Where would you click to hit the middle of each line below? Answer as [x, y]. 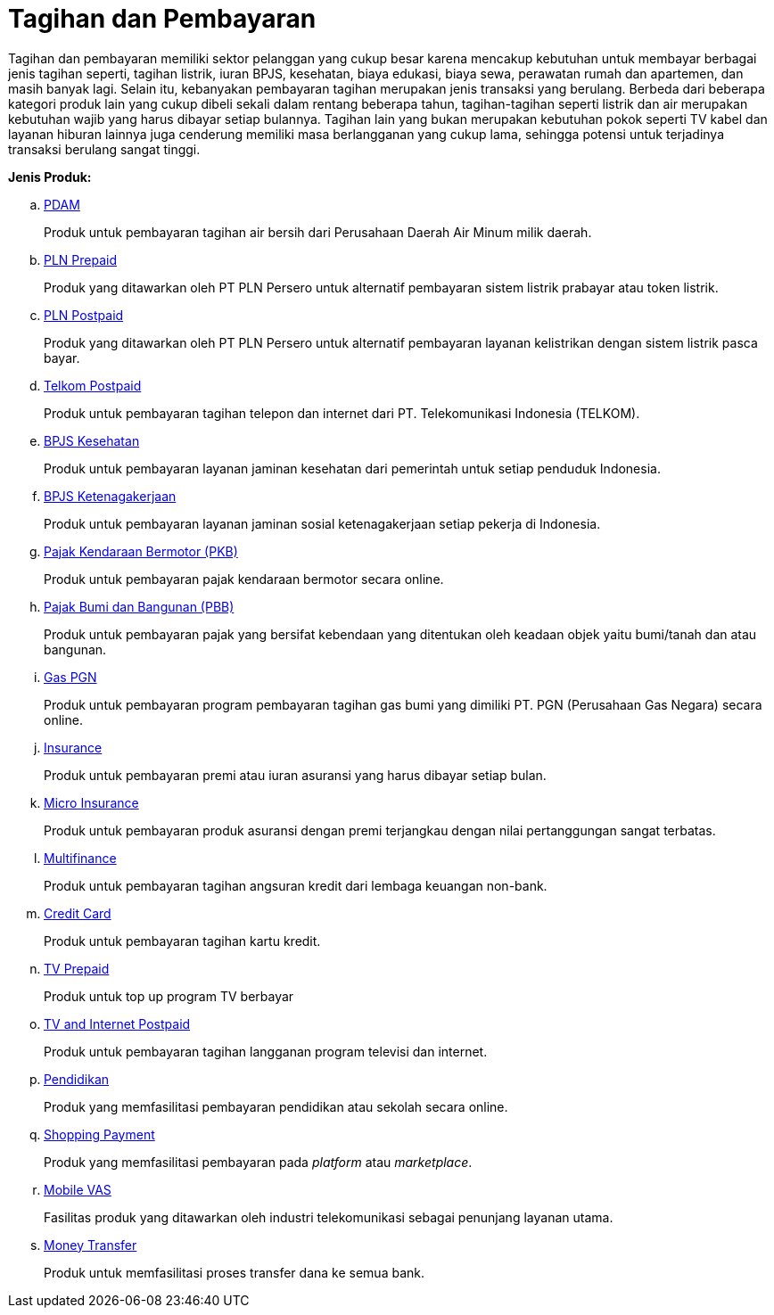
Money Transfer [91, 1245]
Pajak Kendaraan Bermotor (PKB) [141, 551]
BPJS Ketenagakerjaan [110, 496]
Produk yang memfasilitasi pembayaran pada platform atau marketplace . [258, 1162]
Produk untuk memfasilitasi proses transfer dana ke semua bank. [234, 1272]
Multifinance [80, 858]
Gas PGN [70, 677]
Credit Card [78, 913]
